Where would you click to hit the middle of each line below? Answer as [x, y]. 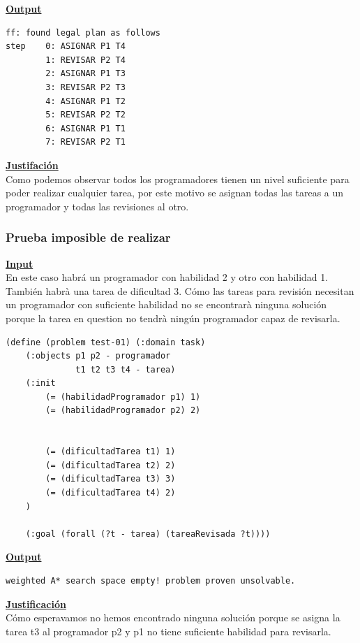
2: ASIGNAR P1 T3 [85, 74]
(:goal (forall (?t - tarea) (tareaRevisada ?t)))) [148, 534]
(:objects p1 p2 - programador [98, 356]
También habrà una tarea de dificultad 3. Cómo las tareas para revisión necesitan [180, 290]
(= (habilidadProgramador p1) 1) [123, 397]
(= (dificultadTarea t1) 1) [111, 452]
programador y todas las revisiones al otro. [97, 206]
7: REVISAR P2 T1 [85, 142]
